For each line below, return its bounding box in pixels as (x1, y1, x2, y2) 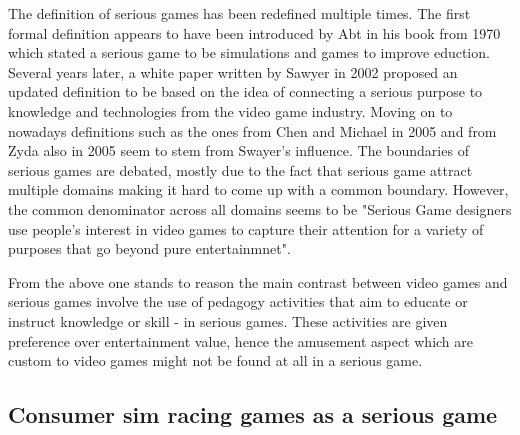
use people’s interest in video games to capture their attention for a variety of (8, 218, 484, 239)
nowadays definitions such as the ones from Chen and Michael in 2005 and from (8, 120, 497, 141)
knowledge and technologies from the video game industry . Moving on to (8, 100, 453, 121)
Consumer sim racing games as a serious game (8, 399, 498, 430)
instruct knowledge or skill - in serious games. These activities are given (8, 310, 448, 331)
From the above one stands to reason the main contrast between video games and (8, 271, 508, 292)
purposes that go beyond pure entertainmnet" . (8, 238, 291, 259)
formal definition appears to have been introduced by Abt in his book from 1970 (8, 22, 501, 43)
